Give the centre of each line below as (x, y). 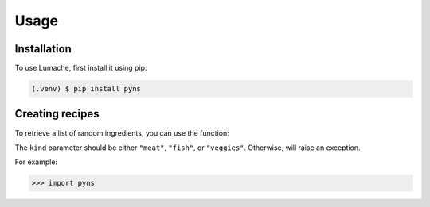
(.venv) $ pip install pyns (86, 89)
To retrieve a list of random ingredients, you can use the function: (122, 133)
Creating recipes (57, 114)
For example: (36, 162)
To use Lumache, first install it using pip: (81, 68)
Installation (43, 49)
